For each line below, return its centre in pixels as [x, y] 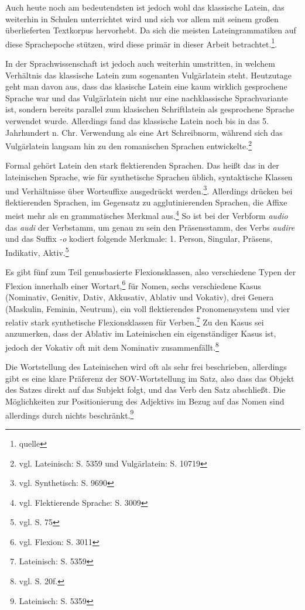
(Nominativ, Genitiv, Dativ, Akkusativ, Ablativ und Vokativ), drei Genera [140, 297]
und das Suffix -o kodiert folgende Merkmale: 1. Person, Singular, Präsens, [139, 239]
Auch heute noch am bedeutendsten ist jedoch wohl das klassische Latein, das [145, 7]
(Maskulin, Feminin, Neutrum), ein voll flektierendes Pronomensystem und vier [148, 308]
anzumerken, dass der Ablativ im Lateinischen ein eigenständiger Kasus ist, [141, 333]
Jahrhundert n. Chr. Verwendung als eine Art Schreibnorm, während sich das [144, 132]
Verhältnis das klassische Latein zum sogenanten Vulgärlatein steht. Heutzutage [148, 75]
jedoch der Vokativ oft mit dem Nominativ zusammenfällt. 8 [112, 346]
